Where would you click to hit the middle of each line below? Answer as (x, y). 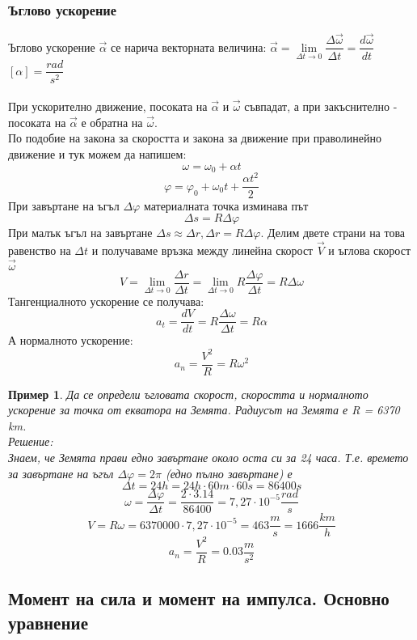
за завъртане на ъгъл (61, 473)
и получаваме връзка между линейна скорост (202, 250)
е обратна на (112, 122)
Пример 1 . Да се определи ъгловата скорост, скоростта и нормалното (188, 394)
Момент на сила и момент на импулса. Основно (199, 598)
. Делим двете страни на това (333, 233)
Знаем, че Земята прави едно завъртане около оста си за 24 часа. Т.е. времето (208, 458)
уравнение (48, 622)
